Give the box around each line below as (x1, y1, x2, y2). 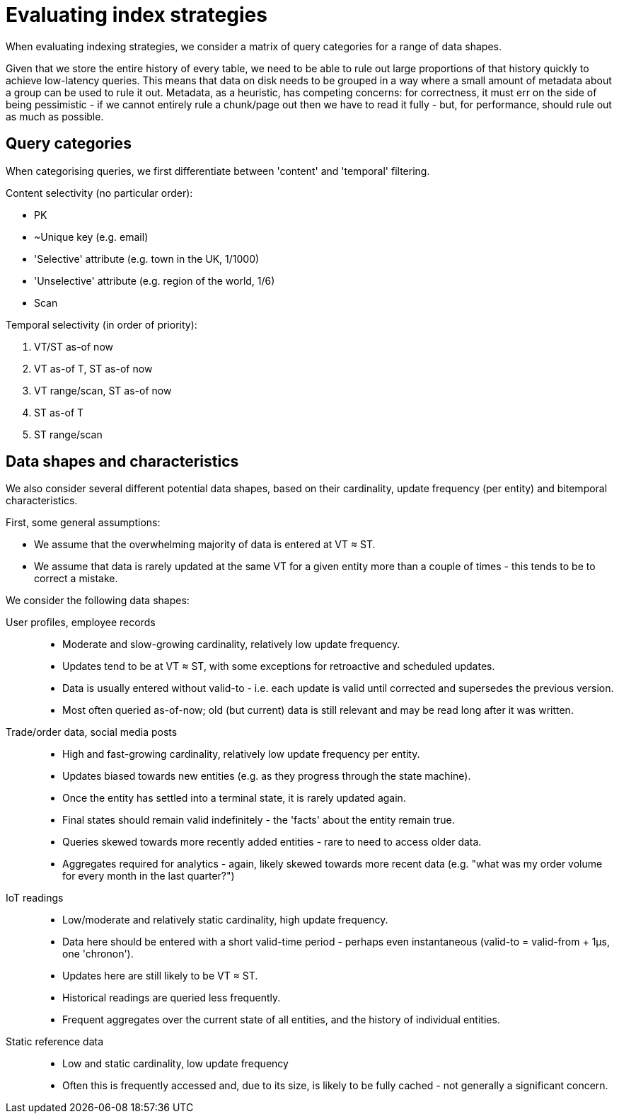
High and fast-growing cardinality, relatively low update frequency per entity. (62, 748, 420, 761)
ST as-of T (34, 406, 84, 419)
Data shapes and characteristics (6, 453, 239, 471)
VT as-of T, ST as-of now (34, 362, 153, 375)
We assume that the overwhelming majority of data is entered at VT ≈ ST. (34, 538, 376, 551)
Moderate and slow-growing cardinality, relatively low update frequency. (62, 638, 400, 651)
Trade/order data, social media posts (6, 726, 178, 739)
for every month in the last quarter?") (62, 870, 235, 882)
